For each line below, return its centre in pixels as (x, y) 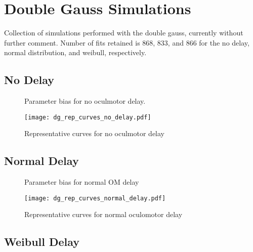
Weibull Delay (42, 242)
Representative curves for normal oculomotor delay (103, 214)
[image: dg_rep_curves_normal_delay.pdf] (95, 198)
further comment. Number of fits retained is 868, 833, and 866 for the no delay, (127, 42)
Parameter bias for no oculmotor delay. (85, 101)
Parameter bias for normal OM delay (82, 182)
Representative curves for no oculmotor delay (94, 133)
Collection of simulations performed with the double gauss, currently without (124, 33)
